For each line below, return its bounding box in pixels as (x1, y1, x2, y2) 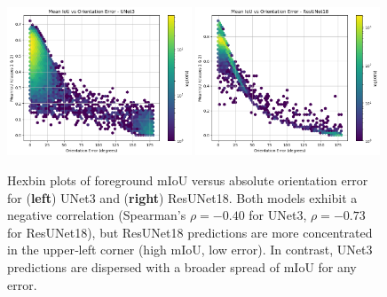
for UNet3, (249, 206, 307, 224)
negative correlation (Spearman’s (7, 206, 186, 224)
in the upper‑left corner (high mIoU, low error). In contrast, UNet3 (7, 240, 373, 259)
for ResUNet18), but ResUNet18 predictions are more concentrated (7, 223, 373, 241)
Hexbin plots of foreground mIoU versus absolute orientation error (7, 171, 368, 190)
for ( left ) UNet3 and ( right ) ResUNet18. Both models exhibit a (7, 188, 358, 207)
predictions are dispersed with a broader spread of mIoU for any (7, 258, 357, 277)
